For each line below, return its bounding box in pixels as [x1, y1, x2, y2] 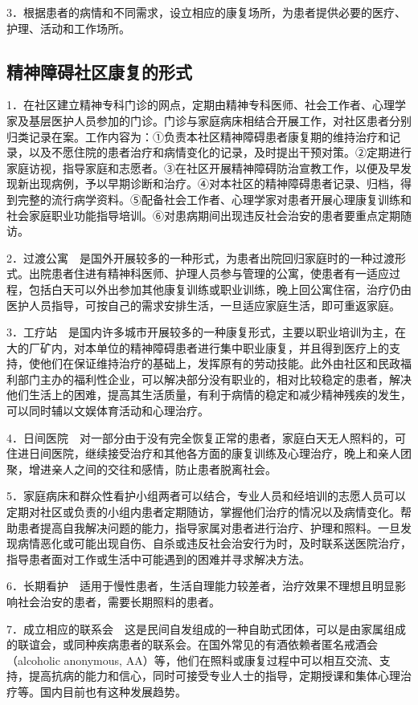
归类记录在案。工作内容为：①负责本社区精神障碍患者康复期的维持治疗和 [6, 128, 389, 145]
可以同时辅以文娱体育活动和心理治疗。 [6, 402, 209, 419]
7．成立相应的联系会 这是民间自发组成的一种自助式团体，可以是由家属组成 [6, 620, 406, 637]
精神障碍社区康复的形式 [6, 59, 192, 84]
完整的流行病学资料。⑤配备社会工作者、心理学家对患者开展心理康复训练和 [17, 190, 412, 207]
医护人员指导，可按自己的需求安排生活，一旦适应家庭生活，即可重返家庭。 [6, 296, 400, 313]
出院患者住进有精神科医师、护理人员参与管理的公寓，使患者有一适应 [28, 265, 389, 282]
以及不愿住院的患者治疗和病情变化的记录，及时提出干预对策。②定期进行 [28, 144, 412, 161]
